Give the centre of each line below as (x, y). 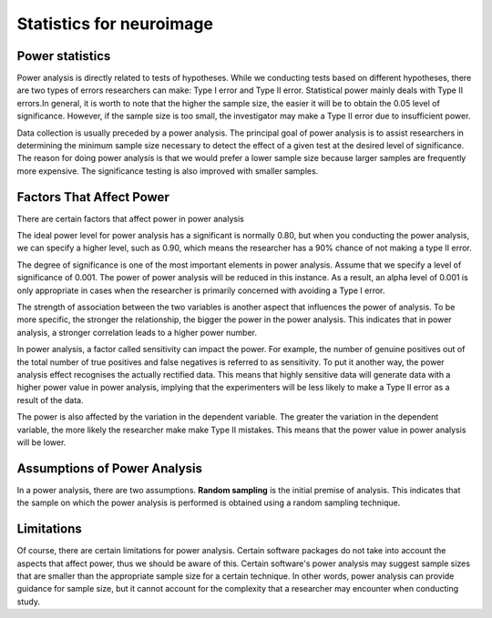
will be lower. (41, 442)
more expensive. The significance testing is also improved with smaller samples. (168, 171)
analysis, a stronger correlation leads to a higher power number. (137, 332)
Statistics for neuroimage (115, 24)
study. (29, 602)
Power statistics (64, 56)
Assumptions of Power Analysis (110, 468)
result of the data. (50, 400)
